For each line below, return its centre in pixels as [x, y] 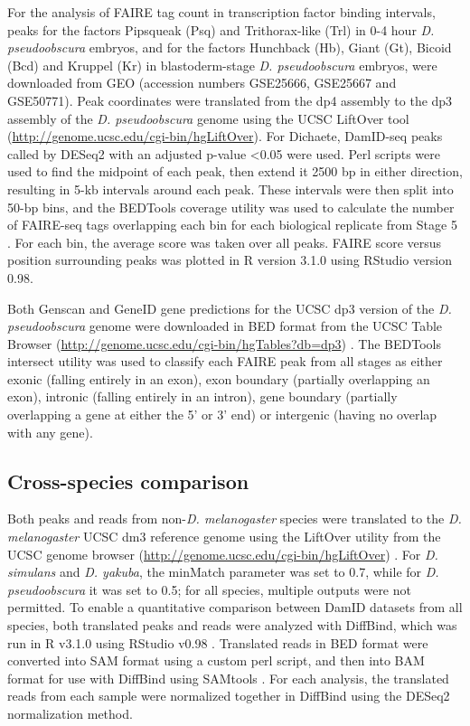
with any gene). [50, 432]
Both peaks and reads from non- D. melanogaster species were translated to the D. [235, 519]
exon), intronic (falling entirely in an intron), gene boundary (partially [202, 396]
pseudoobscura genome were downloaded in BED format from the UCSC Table [225, 326]
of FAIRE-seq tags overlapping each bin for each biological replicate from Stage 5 [232, 225]
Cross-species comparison [128, 481]
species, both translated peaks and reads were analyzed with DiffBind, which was [232, 625]
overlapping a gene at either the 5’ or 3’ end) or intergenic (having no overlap [222, 415]
